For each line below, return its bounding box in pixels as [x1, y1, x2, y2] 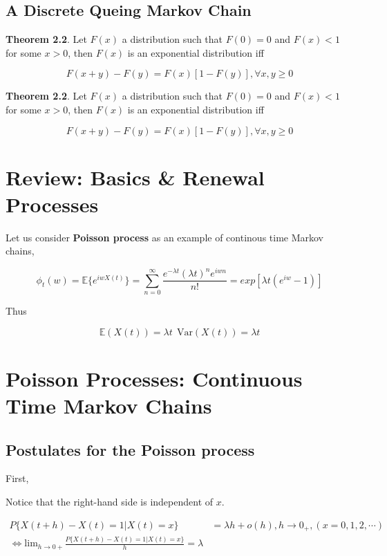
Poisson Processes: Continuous [6, 364, 303, 392]
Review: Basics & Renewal [6, 163, 265, 191]
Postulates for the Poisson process [6, 438, 255, 460]
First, [6, 471, 29, 485]
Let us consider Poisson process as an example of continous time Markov [6, 230, 324, 244]
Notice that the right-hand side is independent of [6, 494, 214, 508]
